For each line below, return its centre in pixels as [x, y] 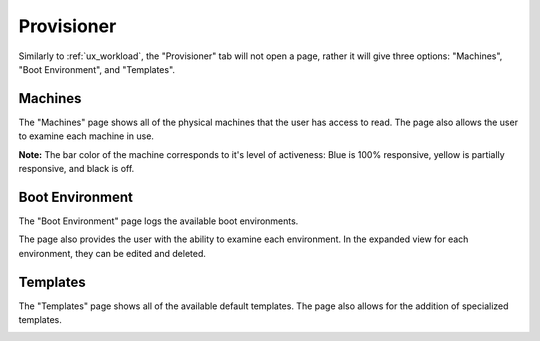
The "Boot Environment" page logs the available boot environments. [158, 221]
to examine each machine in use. [86, 136]
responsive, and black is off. [76, 169]
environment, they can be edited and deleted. [112, 253]
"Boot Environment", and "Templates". [96, 69]
